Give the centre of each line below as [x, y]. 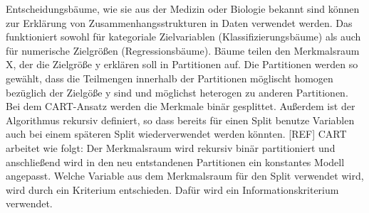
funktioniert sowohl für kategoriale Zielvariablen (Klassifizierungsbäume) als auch [183, 37]
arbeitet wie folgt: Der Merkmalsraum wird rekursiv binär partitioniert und [171, 147]
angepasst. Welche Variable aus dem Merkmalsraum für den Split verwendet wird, [185, 176]
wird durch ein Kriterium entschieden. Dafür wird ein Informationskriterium [172, 189]
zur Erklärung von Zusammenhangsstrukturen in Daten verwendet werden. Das [179, 22]
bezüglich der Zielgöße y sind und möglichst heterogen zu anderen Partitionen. [177, 92]
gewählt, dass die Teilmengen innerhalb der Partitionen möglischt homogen [170, 78]
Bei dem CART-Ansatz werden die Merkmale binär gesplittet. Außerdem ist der [181, 106]
